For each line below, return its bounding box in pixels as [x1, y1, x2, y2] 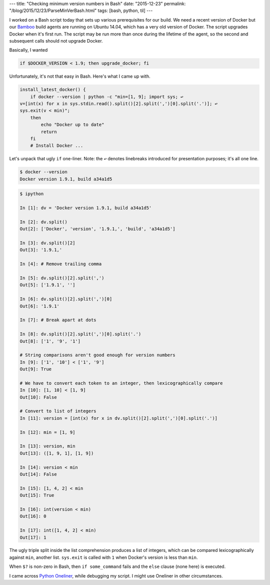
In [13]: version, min [19, 443, 75, 449]
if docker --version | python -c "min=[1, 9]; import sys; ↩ [30, 94, 183, 100]
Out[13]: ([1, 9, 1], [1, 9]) [19, 450, 94, 456]
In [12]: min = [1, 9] [19, 429, 75, 435]
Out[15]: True [19, 492, 54, 498]
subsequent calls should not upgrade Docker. [9, 38, 103, 44]
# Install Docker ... [30, 143, 83, 149]
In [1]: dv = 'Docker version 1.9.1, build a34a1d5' [19, 205, 152, 211]
